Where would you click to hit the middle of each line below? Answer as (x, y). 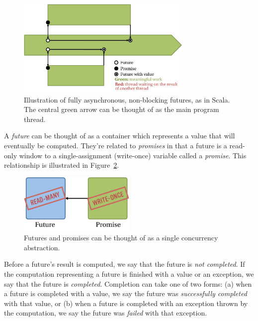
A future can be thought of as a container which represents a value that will (120, 136)
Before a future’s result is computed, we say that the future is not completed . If (125, 264)
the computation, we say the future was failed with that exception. (106, 313)
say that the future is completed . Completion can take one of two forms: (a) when (128, 283)
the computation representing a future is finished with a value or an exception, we (129, 273)
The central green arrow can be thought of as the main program (122, 109)
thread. (35, 119)
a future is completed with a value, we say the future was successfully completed (126, 293)
